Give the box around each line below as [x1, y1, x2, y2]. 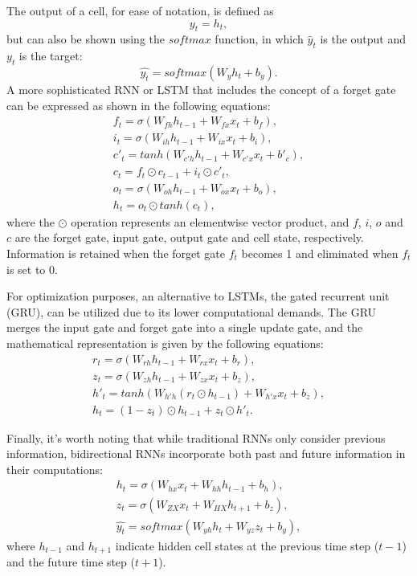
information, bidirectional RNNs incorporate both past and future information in [6, 445, 406, 462]
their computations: [6, 460, 103, 477]
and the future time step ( [6, 554, 135, 570]
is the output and [320, 31, 407, 47]
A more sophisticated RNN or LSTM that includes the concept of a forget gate [6, 80, 396, 97]
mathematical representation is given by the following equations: [6, 334, 324, 351]
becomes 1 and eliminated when [241, 245, 399, 261]
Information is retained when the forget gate [6, 245, 226, 261]
